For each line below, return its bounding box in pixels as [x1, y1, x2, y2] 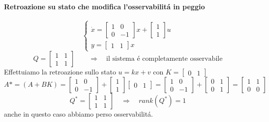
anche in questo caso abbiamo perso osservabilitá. [4, 109, 153, 119]
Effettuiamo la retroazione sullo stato [4, 67, 116, 77]
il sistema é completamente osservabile [106, 55, 223, 63]
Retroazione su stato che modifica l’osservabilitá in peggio [4, 1, 205, 11]
